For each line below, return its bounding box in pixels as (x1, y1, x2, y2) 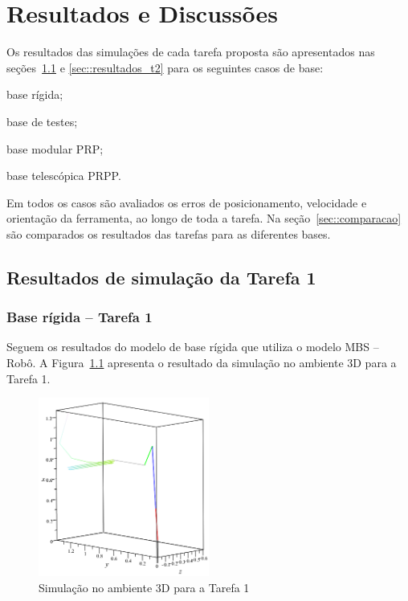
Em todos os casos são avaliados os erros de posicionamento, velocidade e (6, 194, 367, 211)
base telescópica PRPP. (6, 167, 121, 184)
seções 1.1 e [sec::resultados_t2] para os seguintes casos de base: (6, 59, 324, 76)
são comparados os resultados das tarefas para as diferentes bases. (6, 225, 331, 242)
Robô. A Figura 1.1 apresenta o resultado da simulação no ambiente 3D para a (6, 354, 397, 371)
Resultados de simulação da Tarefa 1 (6, 264, 316, 289)
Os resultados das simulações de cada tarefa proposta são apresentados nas (6, 43, 375, 60)
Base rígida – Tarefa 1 (6, 307, 153, 327)
